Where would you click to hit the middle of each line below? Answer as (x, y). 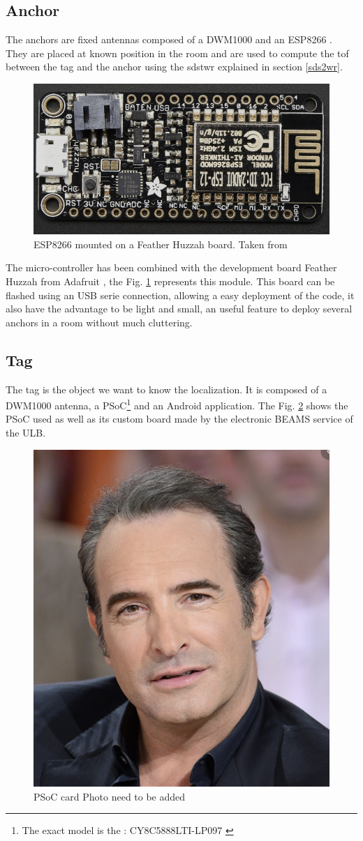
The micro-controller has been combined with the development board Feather (171, 267)
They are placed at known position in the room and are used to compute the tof (177, 53)
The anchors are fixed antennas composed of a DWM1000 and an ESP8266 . (169, 39)
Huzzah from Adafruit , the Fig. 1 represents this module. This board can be (170, 281)
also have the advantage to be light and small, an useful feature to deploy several (179, 309)
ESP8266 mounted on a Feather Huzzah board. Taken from (161, 244)
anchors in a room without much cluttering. (99, 322)
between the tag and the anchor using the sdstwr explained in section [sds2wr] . (174, 67)
